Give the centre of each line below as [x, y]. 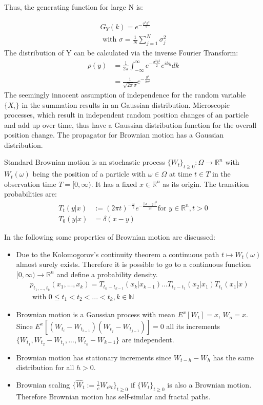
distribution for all [45, 367]
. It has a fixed [114, 184]
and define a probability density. [107, 274]
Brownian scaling [43, 384]
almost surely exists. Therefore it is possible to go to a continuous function [134, 264]
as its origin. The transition [206, 184]
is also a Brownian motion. [209, 384]
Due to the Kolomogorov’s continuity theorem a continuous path [118, 254]
